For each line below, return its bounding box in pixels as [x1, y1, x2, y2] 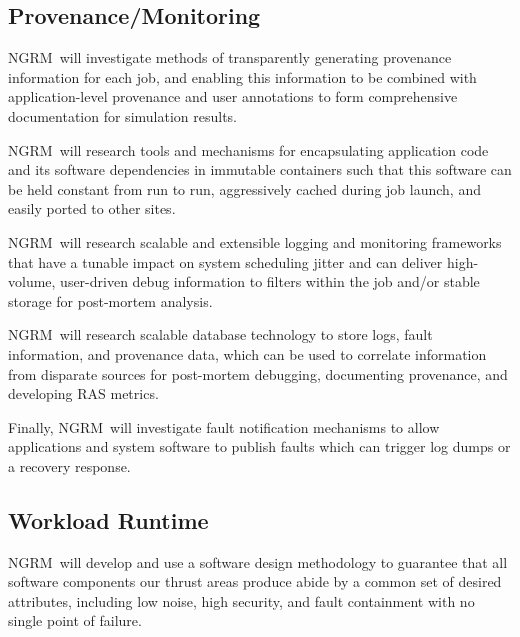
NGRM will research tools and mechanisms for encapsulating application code [8, 139, 489, 160]
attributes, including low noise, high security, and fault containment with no [8, 590, 475, 611]
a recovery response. [8, 455, 131, 476]
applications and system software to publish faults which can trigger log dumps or [8, 436, 511, 457]
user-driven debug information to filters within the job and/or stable [60, 271, 480, 292]
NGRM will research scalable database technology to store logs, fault [8, 324, 433, 345]
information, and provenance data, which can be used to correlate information [8, 343, 487, 364]
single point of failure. [8, 610, 142, 631]
